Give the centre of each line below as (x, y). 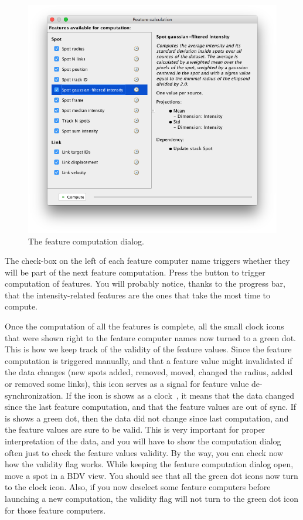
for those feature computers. (55, 510)
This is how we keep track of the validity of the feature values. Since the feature (148, 349)
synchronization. (34, 395)
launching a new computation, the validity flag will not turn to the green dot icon (152, 498)
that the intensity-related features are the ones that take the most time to (138, 295)
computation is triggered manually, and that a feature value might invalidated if (149, 360)
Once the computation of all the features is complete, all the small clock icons (144, 326)
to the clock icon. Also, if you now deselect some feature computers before (138, 487)
